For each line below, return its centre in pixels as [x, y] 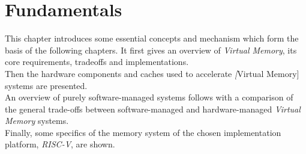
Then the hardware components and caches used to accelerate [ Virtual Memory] [152, 73]
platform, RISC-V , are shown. [60, 144]
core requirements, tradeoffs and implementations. [97, 62]
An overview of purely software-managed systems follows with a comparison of [149, 97]
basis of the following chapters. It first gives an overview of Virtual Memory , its [151, 50]
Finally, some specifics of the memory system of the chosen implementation [143, 132]
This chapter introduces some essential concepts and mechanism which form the [152, 38]
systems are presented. [46, 85]
